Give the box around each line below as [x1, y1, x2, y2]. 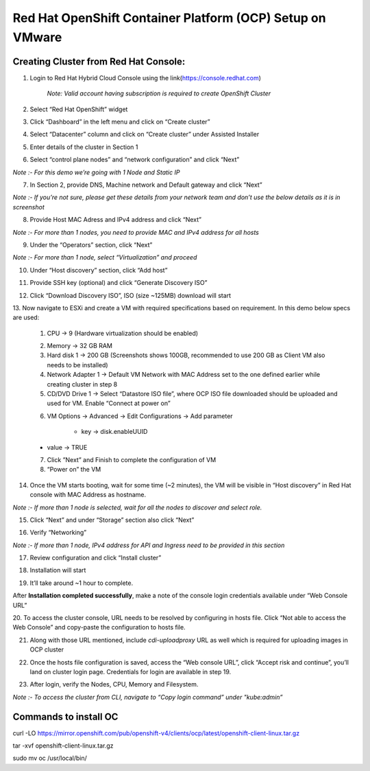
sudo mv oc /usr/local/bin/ [12, 754, 87, 762]
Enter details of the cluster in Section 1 [29, 143, 138, 151]
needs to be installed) [47, 360, 109, 369]
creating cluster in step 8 [47, 380, 118, 388]
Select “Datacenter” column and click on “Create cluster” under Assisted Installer [29, 130, 260, 139]
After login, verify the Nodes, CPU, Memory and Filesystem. [29, 680, 199, 689]
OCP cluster [29, 645, 64, 654]
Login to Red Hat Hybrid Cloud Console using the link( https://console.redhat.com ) [29, 73, 262, 82]
